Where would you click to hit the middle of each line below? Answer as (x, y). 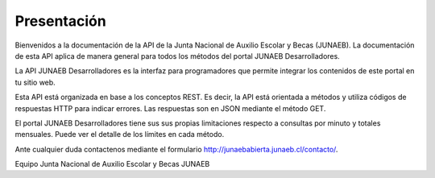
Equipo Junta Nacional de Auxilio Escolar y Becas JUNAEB (112, 164)
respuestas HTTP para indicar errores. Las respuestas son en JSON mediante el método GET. (170, 108)
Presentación (60, 21)
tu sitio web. (35, 82)
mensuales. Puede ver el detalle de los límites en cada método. (120, 135)
